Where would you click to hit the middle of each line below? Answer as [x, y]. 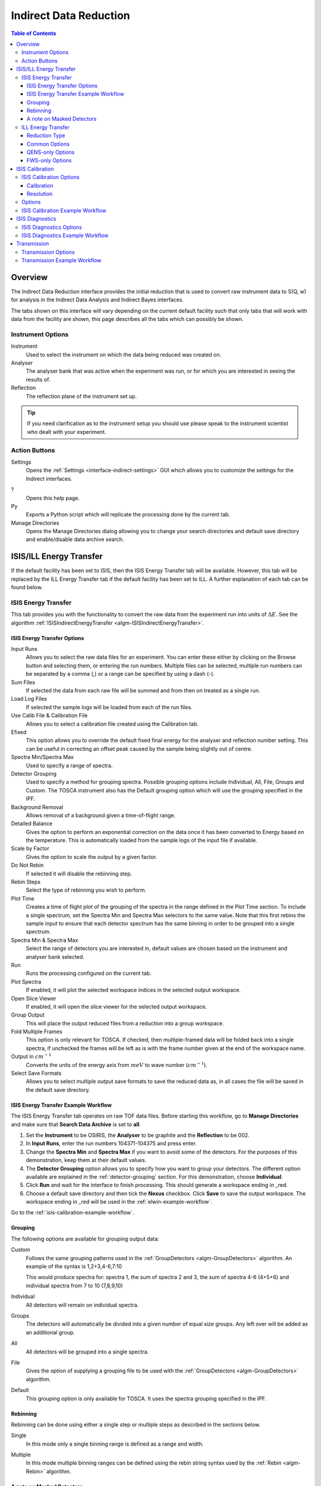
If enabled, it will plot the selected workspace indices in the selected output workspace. [133, 990]
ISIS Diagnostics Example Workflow [65, 235]
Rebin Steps [26, 882]
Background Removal [37, 807]
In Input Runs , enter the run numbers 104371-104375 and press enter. [111, 1144]
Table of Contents [34, 33]
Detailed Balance [32, 824]
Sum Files [23, 682]
